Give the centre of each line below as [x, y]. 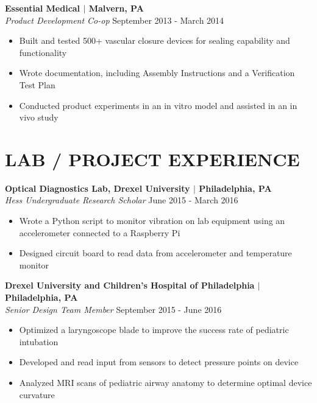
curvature [37, 394]
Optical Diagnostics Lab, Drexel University [98, 188]
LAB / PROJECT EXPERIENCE [152, 159]
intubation [39, 341]
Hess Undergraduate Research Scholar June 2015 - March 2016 [122, 200]
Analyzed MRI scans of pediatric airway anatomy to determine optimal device [166, 382]
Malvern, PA [116, 8]
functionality [43, 52]
